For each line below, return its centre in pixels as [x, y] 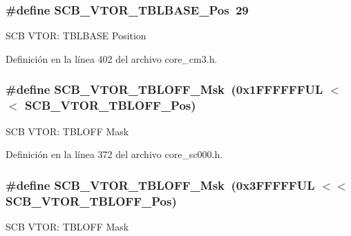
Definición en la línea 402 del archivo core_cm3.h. [112, 58]
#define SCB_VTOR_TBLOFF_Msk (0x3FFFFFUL [160, 185]
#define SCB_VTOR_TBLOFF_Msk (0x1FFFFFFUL [164, 89]
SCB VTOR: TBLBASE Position [76, 36]
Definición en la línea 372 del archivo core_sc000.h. [114, 154]
